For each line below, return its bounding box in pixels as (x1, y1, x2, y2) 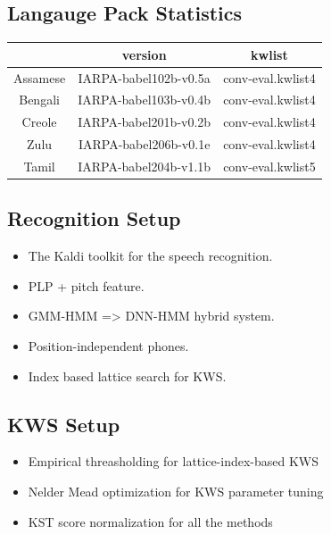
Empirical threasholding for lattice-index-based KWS (28, 452, 319, 471)
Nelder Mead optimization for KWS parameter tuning (28, 481, 324, 500)
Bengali (19, 90, 60, 109)
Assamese (13, 68, 66, 87)
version (121, 45, 167, 63)
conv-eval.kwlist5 (223, 156, 316, 175)
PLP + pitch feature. (28, 276, 145, 295)
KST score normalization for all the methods (28, 512, 273, 530)
